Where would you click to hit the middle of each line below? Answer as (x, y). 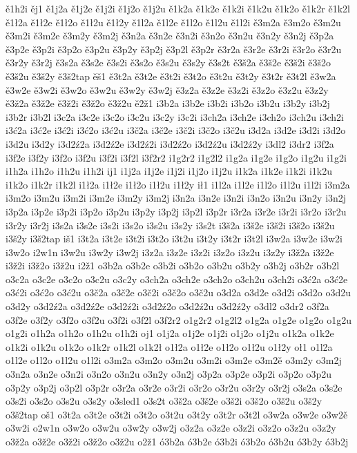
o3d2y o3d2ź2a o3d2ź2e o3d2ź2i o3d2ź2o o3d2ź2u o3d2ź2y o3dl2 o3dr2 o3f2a (167, 306)
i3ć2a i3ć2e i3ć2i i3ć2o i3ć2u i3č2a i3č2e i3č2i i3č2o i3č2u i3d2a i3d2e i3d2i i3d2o (176, 130)
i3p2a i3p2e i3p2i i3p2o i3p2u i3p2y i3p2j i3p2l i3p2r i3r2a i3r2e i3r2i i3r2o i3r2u (176, 211)
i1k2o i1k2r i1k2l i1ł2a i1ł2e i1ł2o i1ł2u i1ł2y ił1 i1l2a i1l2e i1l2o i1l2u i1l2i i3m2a (178, 184)
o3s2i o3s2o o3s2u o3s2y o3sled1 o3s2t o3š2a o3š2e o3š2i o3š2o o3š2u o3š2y (164, 401)
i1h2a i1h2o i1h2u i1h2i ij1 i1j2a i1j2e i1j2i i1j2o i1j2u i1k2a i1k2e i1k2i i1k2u (169, 171)
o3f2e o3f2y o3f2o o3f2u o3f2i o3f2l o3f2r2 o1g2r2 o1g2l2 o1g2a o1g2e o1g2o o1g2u (178, 319)
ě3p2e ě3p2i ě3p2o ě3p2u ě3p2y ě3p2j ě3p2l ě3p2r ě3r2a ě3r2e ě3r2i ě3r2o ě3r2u (174, 49)
